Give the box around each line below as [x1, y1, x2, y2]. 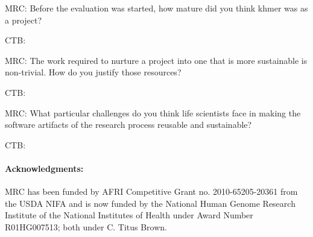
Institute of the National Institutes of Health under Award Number [5, 209, 253, 221]
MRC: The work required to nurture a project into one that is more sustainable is [5, 54, 308, 66]
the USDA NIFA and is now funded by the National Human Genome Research [5, 197, 296, 209]
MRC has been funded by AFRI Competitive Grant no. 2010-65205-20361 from [5, 185, 298, 198]
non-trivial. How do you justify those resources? [5, 66, 182, 78]
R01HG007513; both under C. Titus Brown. [5, 220, 167, 233]
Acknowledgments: [5, 162, 84, 174]
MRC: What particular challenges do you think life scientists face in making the [5, 106, 301, 119]
